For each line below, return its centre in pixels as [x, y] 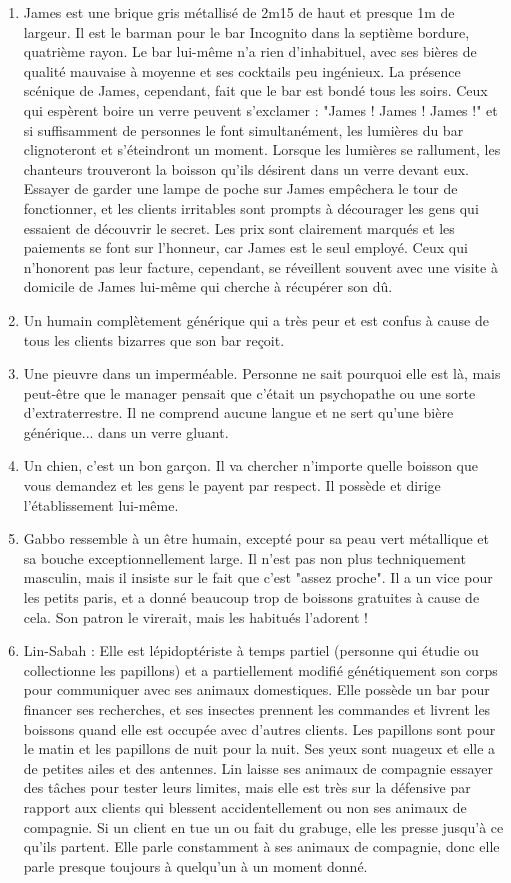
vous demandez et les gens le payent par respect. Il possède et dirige [232, 485]
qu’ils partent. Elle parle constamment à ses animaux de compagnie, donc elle [261, 846]
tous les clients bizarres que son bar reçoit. [154, 339]
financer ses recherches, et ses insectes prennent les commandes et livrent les [257, 709]
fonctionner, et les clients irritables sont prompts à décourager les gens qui [251, 207]
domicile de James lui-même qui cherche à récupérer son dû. [208, 286]
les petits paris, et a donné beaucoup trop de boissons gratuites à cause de [251, 597]
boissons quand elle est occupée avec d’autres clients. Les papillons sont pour [259, 728]
